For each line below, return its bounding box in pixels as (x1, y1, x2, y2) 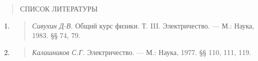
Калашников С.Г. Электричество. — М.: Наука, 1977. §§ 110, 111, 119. (32, 46, 251, 57)
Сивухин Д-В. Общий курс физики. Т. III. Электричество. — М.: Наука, (32, 20, 254, 30)
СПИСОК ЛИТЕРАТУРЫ (20, 3, 98, 13)
